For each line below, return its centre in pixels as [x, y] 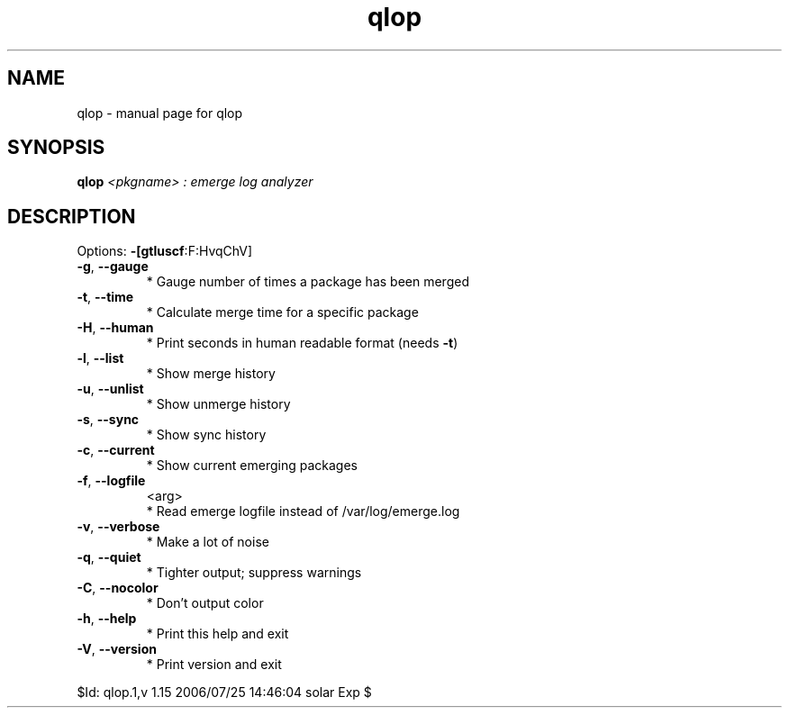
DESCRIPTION [72, 216]
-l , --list [100, 358]
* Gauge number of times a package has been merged [308, 282]
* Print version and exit [214, 665]
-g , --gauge [113, 267]
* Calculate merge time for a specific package [282, 312]
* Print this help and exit [218, 634]
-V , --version [117, 649]
